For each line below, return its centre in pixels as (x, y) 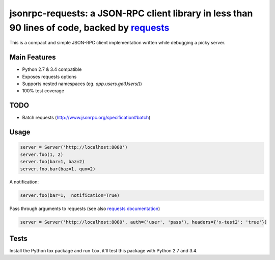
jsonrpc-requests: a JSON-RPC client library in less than (131, 13)
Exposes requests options (49, 76)
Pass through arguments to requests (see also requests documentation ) (85, 209)
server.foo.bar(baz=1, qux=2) (58, 169)
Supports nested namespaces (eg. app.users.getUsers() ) (82, 84)
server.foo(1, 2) (42, 154)
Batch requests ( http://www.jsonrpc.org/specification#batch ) (86, 118)
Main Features (33, 57)
